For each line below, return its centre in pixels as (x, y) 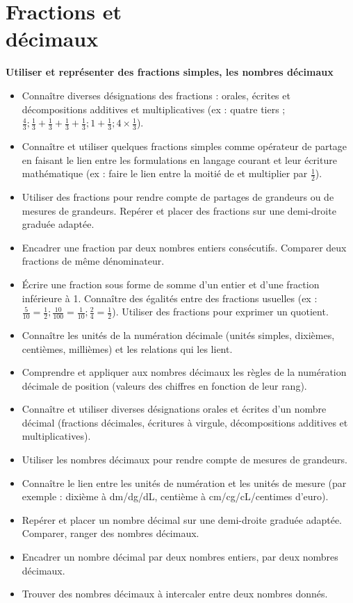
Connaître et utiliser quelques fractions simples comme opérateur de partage (184, 146)
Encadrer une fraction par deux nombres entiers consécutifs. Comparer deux (184, 247)
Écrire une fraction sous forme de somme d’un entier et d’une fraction (171, 284)
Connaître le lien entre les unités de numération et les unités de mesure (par (184, 482)
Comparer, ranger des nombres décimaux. (110, 533)
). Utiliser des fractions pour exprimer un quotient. (220, 312)
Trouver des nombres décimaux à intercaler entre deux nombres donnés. (175, 594)
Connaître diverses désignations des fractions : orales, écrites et (156, 95)
